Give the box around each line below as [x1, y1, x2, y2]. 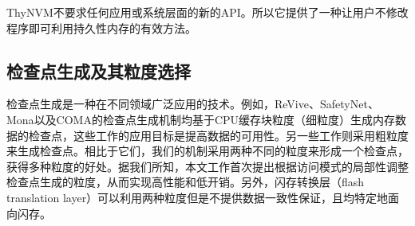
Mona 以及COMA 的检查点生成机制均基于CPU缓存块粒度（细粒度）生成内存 [6, 111, 396, 127]
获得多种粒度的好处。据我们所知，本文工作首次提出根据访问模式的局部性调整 [6, 158, 409, 174]
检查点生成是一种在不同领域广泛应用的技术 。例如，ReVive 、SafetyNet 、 [6, 95, 379, 112]
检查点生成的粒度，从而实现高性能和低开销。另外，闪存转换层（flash [6, 173, 365, 190]
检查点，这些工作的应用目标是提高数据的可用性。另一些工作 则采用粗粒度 [28, 127, 409, 143]
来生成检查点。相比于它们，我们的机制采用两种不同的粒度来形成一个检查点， [6, 142, 409, 159]
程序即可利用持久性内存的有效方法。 [6, 19, 196, 36]
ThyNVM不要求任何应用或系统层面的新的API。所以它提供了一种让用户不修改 [6, 4, 409, 20]
